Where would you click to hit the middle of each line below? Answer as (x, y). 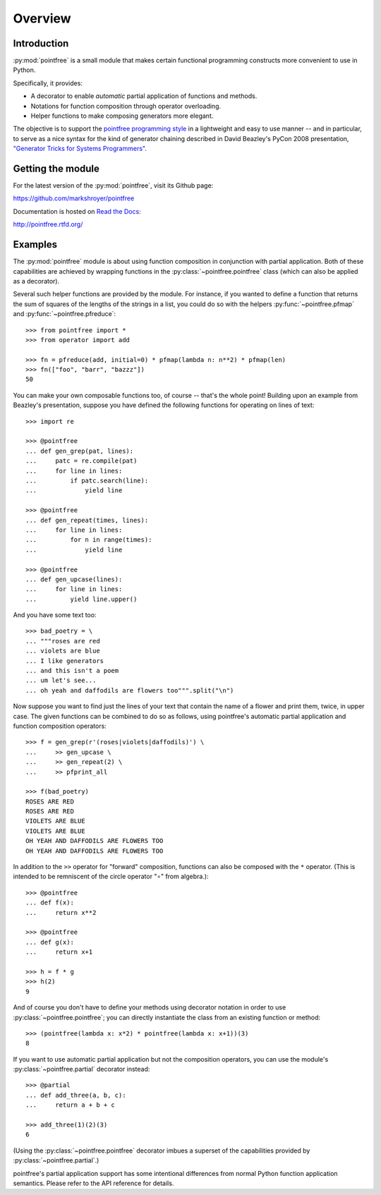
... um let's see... (61, 680)
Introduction (41, 43)
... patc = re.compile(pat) (81, 461)
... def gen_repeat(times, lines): (87, 520)
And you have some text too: (55, 615)
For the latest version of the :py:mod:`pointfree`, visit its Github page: (113, 186)
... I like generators (65, 661)
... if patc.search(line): (87, 480)
